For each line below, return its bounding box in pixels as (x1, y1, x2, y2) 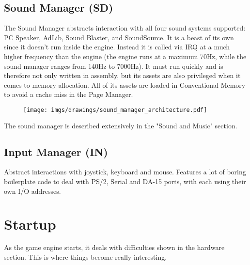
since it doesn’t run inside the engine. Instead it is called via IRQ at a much (4, 42, 230, 52)
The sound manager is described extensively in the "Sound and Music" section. (4, 120, 237, 130)
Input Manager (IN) (4, 144, 108, 159)
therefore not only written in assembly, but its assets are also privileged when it (4, 70, 241, 80)
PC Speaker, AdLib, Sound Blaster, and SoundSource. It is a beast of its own (4, 32, 234, 42)
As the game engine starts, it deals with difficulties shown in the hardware (4, 242, 225, 252)
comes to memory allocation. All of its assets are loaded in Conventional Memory (4, 79, 246, 90)
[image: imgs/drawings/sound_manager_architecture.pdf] (23, 106, 207, 113)
